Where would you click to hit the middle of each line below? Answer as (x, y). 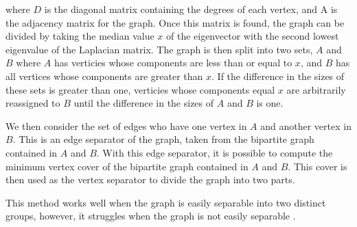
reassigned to (33, 103)
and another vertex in (306, 125)
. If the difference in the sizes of (278, 76)
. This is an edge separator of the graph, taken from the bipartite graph (163, 139)
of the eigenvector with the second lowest (252, 36)
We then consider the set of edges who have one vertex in (126, 125)
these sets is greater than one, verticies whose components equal (140, 89)
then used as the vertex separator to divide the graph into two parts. (150, 179)
